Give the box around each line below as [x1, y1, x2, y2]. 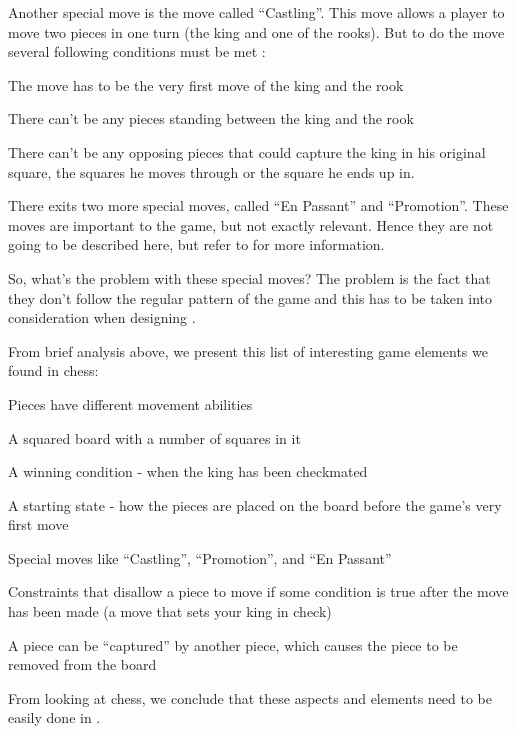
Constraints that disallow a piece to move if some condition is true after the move [8, 581, 509, 602]
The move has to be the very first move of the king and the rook [8, 74, 404, 95]
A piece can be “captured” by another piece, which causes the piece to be [8, 634, 458, 655]
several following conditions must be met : [8, 41, 266, 62]
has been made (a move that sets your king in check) [8, 601, 332, 622]
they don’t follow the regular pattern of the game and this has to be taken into [8, 287, 493, 308]
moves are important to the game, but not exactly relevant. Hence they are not [8, 214, 494, 235]
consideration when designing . [8, 307, 196, 328]
